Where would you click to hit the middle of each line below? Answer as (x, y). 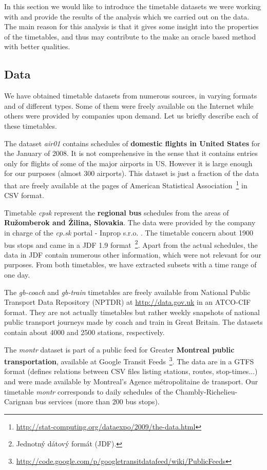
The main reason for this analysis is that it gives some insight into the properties (131, 26)
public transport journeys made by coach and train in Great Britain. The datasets (133, 322)
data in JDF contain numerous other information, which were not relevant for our (133, 254)
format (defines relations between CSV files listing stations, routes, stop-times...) (131, 371)
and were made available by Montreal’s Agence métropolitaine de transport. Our (131, 381)
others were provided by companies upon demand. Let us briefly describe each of (131, 116)
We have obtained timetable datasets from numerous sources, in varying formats (131, 96)
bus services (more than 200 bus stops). (97, 402)
